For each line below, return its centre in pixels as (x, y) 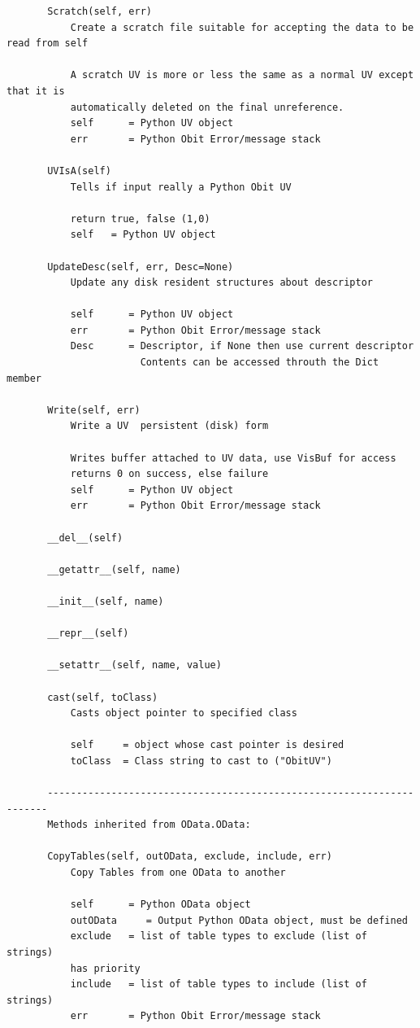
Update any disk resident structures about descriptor (222, 283)
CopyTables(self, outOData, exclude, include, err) (190, 857)
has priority (105, 968)
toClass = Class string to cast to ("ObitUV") (201, 761)
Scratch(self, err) (100, 11)
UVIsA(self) (79, 171)
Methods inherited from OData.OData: (149, 825)
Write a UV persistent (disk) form (169, 426)
